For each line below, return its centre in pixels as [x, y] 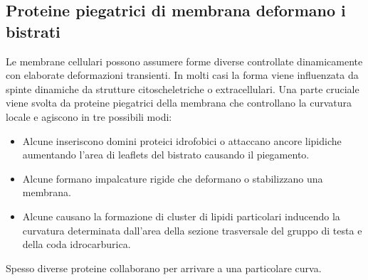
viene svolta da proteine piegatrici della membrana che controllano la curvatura [179, 103]
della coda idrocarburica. [77, 244]
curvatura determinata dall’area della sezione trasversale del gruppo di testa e [192, 230]
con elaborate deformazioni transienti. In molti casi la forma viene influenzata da [182, 75]
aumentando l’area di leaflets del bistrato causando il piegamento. [166, 155]
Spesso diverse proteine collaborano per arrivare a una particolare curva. [164, 268]
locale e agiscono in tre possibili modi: [89, 116]
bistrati [33, 31]
